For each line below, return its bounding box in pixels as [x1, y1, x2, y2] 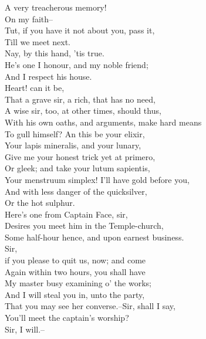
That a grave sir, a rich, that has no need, [5, 93, 156, 105]
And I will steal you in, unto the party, [5, 288, 145, 300]
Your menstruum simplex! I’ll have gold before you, [5, 173, 190, 185]
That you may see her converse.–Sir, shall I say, [5, 300, 175, 312]
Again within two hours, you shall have [5, 265, 146, 277]
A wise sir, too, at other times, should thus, [5, 104, 161, 117]
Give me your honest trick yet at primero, [5, 150, 156, 162]
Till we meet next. [5, 35, 70, 48]
